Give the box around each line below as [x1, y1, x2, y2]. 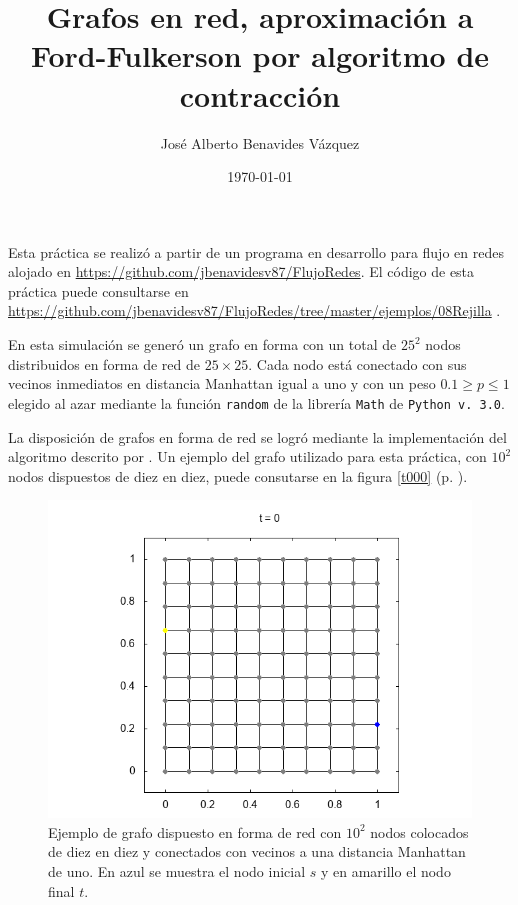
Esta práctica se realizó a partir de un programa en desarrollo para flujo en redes [8, 241, 504, 262]
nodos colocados [370, 821, 469, 842]
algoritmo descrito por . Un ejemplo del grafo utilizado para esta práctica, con [8, 446, 487, 467]
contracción [179, 74, 341, 115]
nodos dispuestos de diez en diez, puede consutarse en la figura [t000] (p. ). [8, 465, 468, 486]
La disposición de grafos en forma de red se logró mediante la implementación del [8, 426, 507, 447]
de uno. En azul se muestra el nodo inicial [48, 861, 306, 882]
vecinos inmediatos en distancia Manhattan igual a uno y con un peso [8, 373, 436, 394]
